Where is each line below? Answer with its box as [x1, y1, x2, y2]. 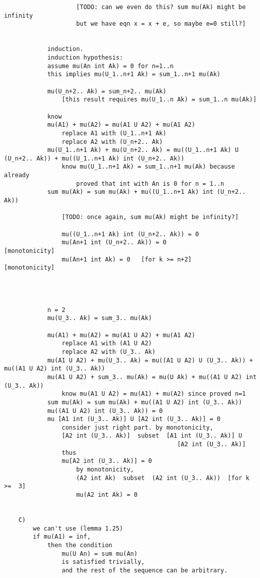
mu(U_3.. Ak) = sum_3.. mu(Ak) [47, 314, 152, 322]
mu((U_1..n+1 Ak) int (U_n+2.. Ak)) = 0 [61, 230, 199, 238]
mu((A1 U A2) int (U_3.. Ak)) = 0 [47, 407, 163, 414]
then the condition [47, 542, 112, 549]
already [4, 172, 30, 179]
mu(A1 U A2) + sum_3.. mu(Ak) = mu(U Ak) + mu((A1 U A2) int [47, 373, 257, 381]
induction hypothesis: [47, 54, 123, 61]
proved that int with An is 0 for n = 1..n [76, 180, 224, 187]
